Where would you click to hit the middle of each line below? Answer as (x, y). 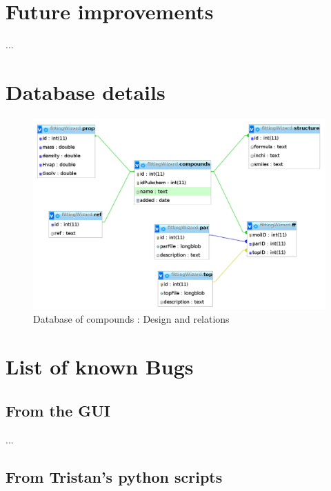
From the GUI (58, 410)
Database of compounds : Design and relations (131, 319)
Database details (86, 91)
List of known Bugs (100, 367)
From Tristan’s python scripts (114, 476)
